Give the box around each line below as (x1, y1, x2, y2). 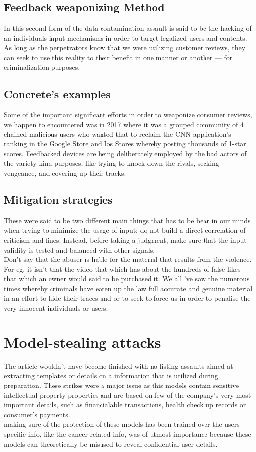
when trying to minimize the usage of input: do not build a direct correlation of (4, 225, 246, 235)
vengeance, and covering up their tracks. (4, 167, 126, 178)
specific (4, 428, 26, 439)
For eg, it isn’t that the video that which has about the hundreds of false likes (4, 263, 241, 274)
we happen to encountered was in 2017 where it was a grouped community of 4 (4, 119, 244, 129)
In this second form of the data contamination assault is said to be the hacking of (4, 23, 252, 33)
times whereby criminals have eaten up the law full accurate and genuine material (4, 283, 253, 293)
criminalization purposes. (4, 62, 80, 72)
